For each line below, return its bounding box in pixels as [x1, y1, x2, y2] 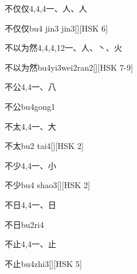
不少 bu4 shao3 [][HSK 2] [5, 179, 90, 191]
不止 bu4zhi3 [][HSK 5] [5, 257, 82, 269]
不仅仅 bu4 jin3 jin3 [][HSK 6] [5, 22, 108, 34]
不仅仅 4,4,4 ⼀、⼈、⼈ [5, 2, 87, 14]
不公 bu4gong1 [5, 100, 56, 112]
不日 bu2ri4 [5, 218, 44, 230]
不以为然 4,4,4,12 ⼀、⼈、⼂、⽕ [5, 41, 122, 54]
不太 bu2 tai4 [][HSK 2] [5, 140, 84, 152]
